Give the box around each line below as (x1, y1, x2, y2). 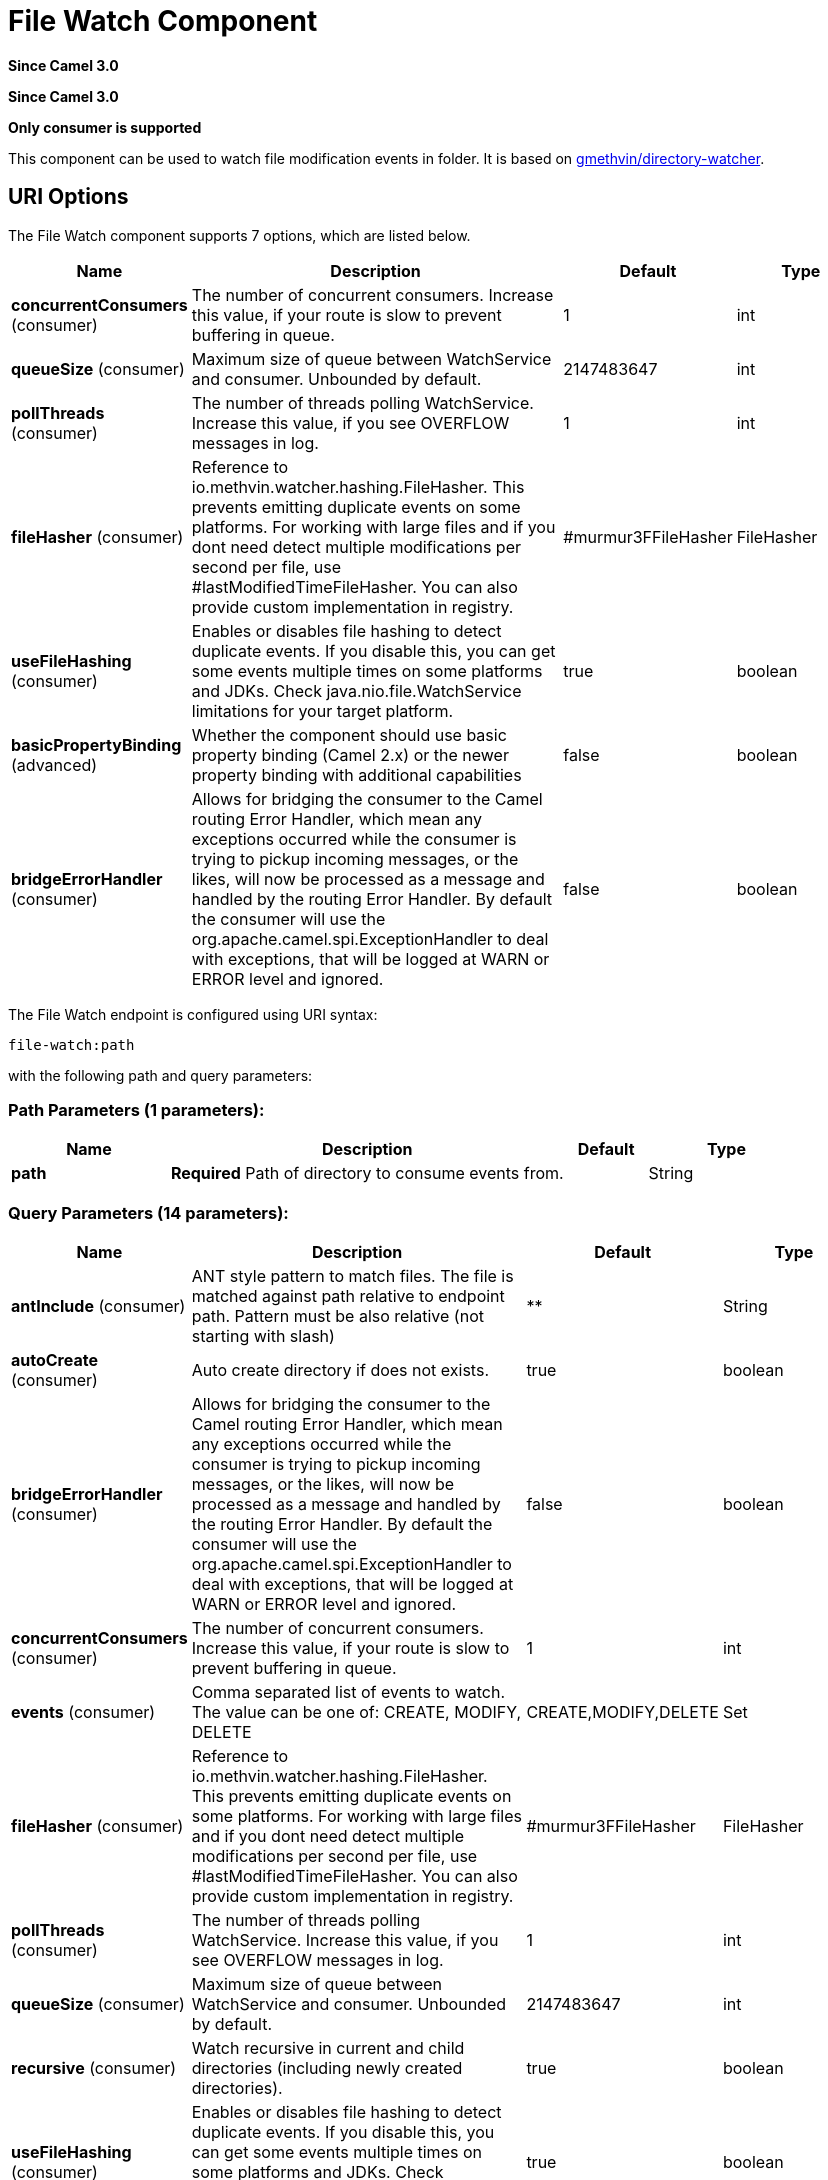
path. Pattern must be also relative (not (191, 1306, 484, 1327)
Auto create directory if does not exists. (191, 1360, 489, 1381)
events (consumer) (11, 1702, 156, 1723)
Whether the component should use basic (191, 724, 507, 745)
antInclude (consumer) (11, 1296, 186, 1317)
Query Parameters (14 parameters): (8, 1202, 289, 1223)
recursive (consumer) (11, 2058, 177, 2079)
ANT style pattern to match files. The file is (191, 1266, 514, 1287)
